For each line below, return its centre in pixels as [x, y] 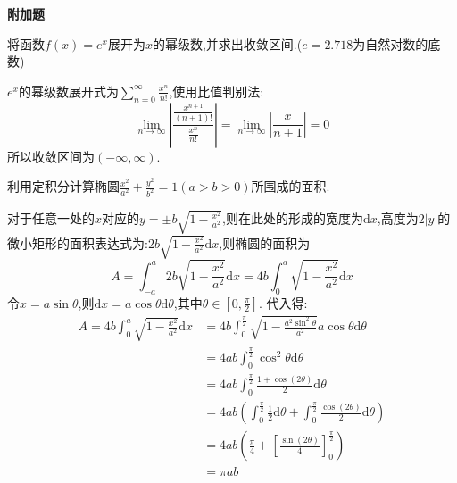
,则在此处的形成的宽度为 [293, 218]
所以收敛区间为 [51, 156]
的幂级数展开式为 [68, 91]
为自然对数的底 [397, 43]
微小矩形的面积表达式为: [78, 242]
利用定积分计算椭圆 [63, 186]
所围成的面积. [291, 186]
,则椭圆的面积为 [265, 242]
